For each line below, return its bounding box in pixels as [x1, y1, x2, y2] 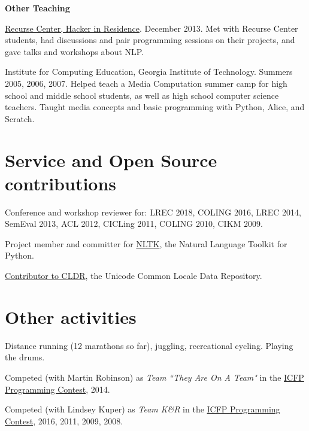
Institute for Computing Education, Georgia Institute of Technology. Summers [5, 65, 293, 78]
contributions [5, 171, 117, 195]
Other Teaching [5, 2, 70, 14]
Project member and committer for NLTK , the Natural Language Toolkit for [5, 237, 287, 250]
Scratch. [5, 112, 35, 125]
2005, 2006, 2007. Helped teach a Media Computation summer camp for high [5, 77, 287, 89]
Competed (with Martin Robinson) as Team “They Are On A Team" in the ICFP [5, 371, 304, 383]
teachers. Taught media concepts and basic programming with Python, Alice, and [5, 101, 305, 113]
